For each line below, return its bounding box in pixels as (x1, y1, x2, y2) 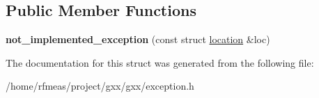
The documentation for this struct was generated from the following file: (6, 55, 314, 70)
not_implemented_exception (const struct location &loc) (6, 32, 270, 47)
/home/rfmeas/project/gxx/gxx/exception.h (6, 79, 194, 93)
